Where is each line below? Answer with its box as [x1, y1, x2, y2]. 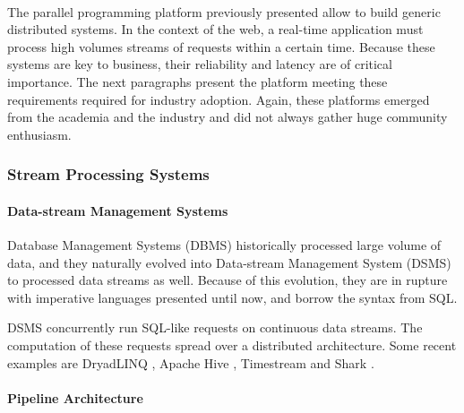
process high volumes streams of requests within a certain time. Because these [7, 37, 435, 56]
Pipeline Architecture [7, 388, 143, 407]
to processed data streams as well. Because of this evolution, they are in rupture [7, 271, 448, 289]
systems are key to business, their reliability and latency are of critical [7, 55, 392, 73]
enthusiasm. [7, 125, 72, 143]
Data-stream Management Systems [7, 201, 228, 219]
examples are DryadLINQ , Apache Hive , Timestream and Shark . [7, 353, 374, 372]
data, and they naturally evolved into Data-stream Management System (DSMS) [7, 253, 451, 271]
